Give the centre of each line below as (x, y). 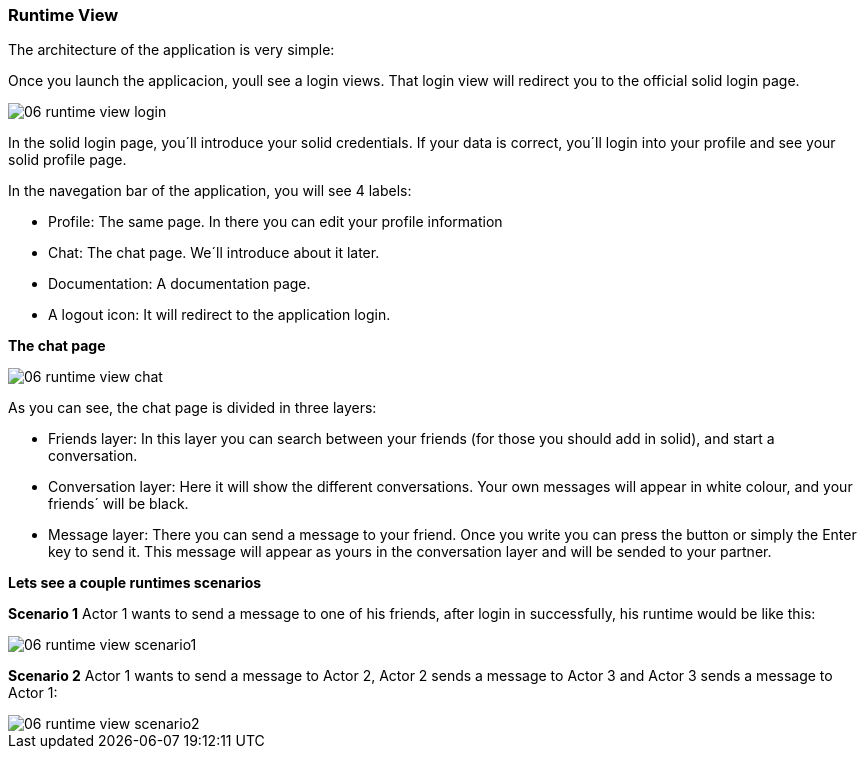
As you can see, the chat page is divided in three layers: (192, 408)
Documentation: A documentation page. (179, 284)
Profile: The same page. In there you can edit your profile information (275, 222)
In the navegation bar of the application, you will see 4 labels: (210, 191)
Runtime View (63, 15)
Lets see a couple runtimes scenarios (135, 583)
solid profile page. (67, 160)
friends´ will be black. (118, 504)
